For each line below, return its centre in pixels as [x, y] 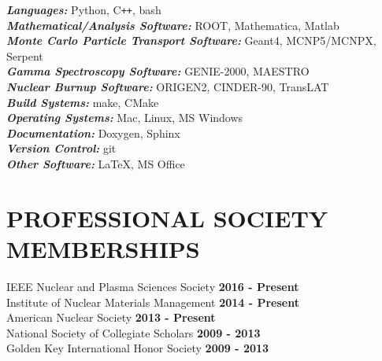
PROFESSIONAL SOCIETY [167, 217]
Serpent [25, 55]
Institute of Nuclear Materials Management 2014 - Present [153, 302]
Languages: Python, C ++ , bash [84, 9]
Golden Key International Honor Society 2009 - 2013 [138, 348]
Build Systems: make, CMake [83, 102]
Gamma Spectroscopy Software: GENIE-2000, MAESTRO [158, 71]
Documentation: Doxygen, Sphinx [93, 133]
